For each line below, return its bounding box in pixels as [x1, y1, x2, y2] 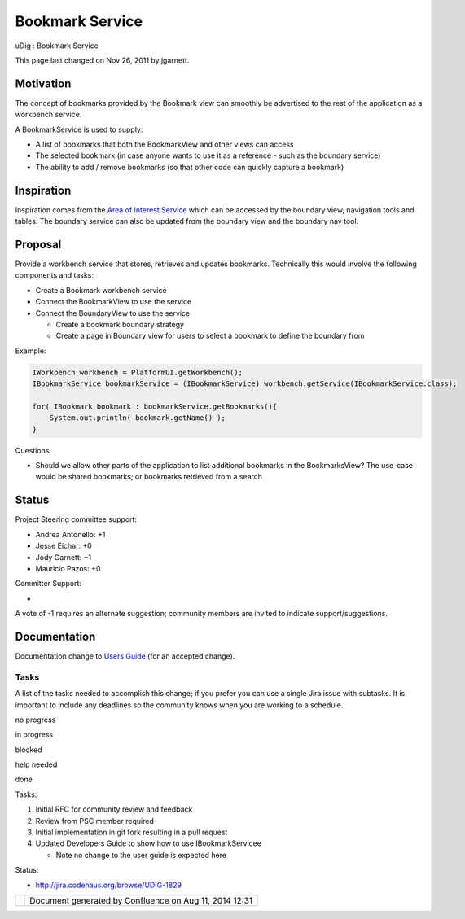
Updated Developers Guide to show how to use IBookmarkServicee [35, 838, 262, 848]
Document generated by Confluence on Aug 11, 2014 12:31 [29, 895, 252, 906]
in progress [15, 729, 54, 740]
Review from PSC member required [35, 816, 155, 825]
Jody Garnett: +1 [35, 552, 92, 562]
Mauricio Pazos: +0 [35, 563, 101, 573]
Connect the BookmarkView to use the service [35, 297, 192, 307]
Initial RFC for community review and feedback [35, 804, 193, 814]
